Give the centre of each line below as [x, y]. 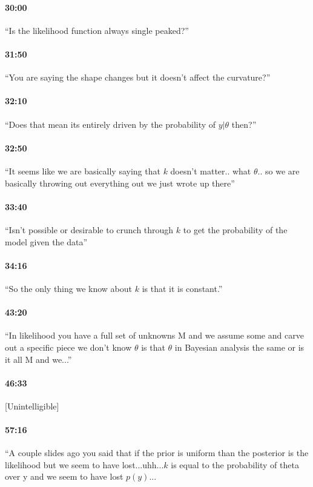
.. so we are [278, 171]
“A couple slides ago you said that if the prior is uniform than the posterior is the [157, 453]
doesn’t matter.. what [211, 171]
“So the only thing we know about [69, 288]
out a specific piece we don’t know [68, 347]
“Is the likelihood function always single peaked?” [97, 30]
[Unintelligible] [32, 406]
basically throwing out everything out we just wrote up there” [120, 183]
